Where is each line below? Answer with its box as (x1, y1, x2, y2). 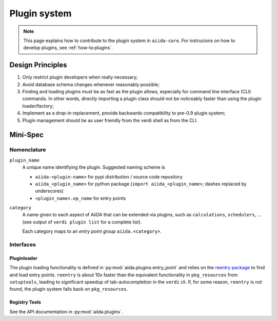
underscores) (35, 188, 64, 194)
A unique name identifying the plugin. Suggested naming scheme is (22, 164, 165, 170)
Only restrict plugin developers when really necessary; (22, 74, 138, 81)
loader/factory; (22, 103, 54, 109)
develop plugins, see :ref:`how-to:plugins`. (23, 45, 113, 51)
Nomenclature (9, 146, 46, 153)
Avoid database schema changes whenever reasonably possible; (22, 81, 160, 87)
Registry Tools (9, 299, 41, 305)
